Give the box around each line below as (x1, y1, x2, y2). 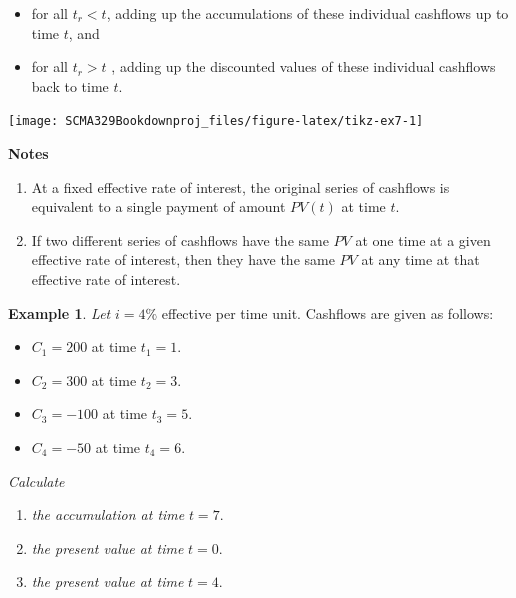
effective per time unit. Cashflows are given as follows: (161, 302, 494, 323)
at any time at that (361, 249, 480, 270)
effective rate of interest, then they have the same (31, 249, 335, 270)
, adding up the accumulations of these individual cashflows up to (106, 3, 509, 23)
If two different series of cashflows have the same (31, 229, 329, 250)
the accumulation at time (31, 504, 185, 525)
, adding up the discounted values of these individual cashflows (111, 56, 496, 77)
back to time (31, 75, 109, 96)
